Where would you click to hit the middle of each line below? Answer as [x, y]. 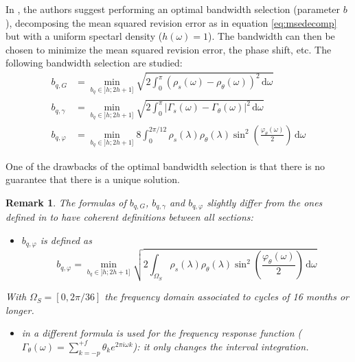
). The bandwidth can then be [272, 36]
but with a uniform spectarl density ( [84, 36]
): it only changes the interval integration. [221, 346]
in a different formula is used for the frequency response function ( [162, 333]
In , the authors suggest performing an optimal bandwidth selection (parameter [173, 9]
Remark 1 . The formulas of [66, 202]
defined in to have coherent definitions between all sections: [129, 217]
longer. [20, 310]
